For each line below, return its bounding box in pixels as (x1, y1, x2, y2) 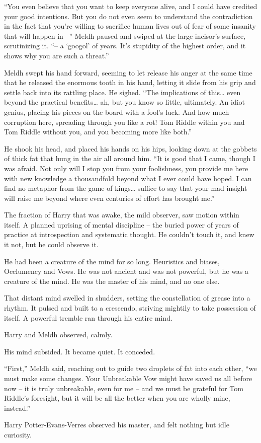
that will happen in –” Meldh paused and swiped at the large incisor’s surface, (4, 30, 246, 41)
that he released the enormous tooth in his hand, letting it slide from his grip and (4, 77, 256, 88)
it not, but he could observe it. (4, 239, 99, 250)
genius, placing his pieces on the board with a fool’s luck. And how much (4, 106, 229, 117)
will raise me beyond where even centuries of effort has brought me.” (4, 192, 215, 203)
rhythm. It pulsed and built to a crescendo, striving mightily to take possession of (4, 303, 256, 313)
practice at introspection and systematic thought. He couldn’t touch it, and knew (4, 229, 254, 240)
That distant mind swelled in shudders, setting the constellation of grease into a (4, 292, 250, 303)
